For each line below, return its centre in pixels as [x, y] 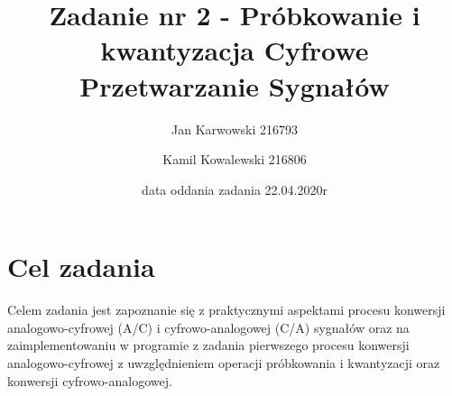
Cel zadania [81, 267]
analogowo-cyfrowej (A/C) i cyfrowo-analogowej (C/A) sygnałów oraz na [208, 327]
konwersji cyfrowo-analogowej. [90, 380]
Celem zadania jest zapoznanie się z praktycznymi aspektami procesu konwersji [226, 310]
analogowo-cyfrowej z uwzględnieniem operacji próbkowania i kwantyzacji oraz [224, 363]
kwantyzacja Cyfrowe [235, 50]
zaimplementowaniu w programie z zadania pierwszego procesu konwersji [208, 345]
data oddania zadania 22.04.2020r [235, 189]
